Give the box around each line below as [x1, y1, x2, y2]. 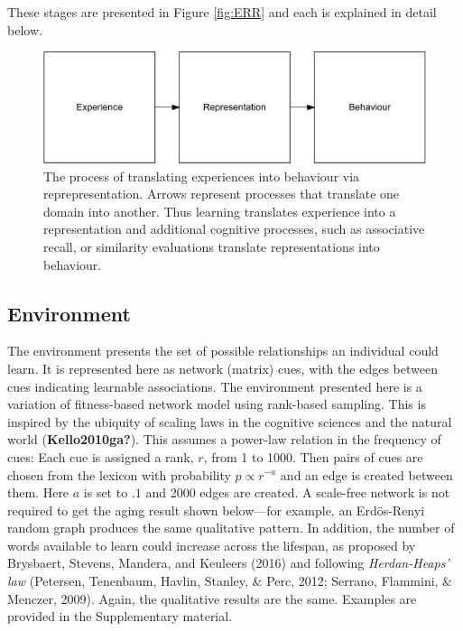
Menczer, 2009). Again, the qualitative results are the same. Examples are [7, 589, 417, 608]
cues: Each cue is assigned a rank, [7, 447, 194, 466]
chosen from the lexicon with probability [7, 465, 231, 484]
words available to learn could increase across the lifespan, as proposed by [7, 535, 416, 554]
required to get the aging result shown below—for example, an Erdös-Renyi [7, 500, 425, 519]
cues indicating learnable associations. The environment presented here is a [7, 376, 422, 395]
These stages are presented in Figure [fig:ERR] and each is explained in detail [7, 3, 437, 21]
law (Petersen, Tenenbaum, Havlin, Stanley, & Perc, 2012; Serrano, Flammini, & [7, 571, 453, 590]
